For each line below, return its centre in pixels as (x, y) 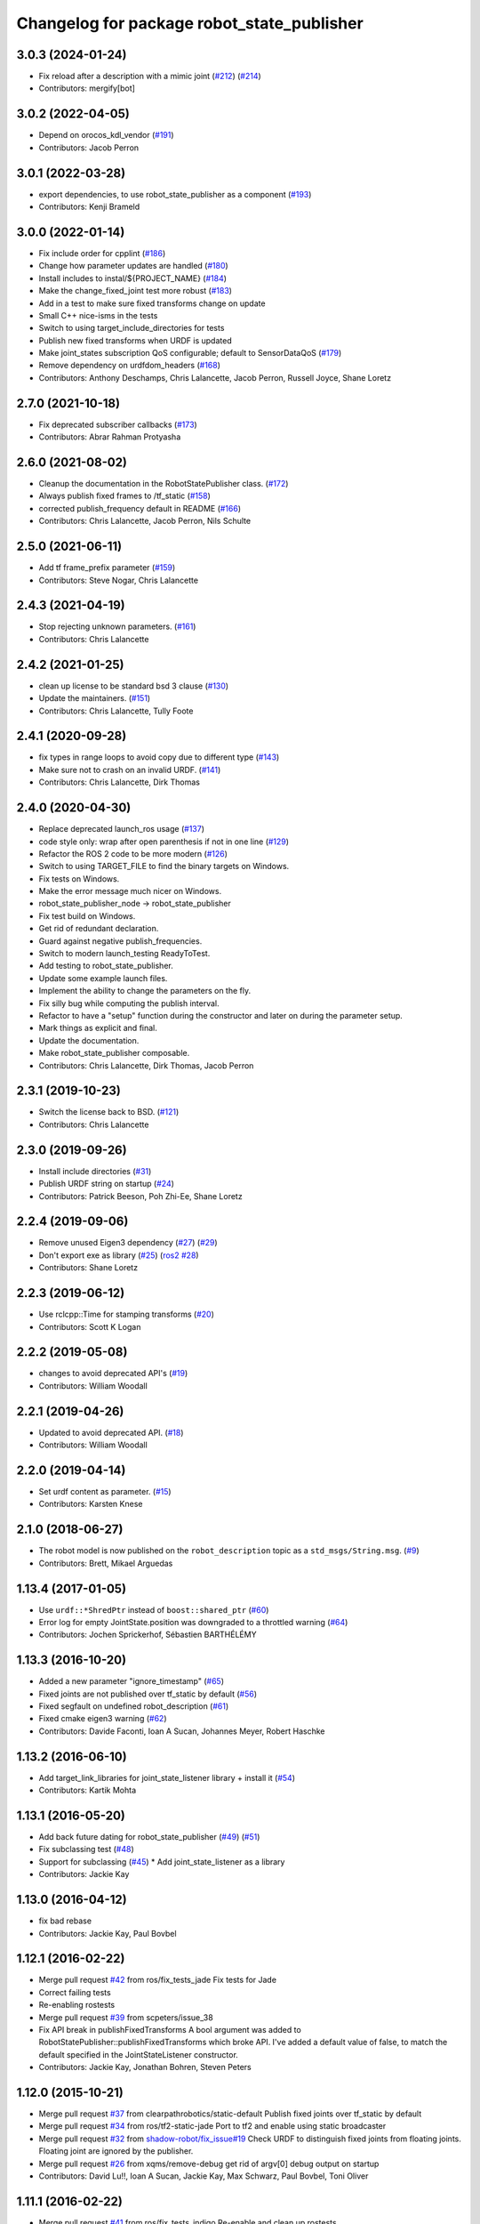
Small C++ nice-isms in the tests (98, 315)
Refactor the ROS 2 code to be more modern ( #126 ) (133, 853)
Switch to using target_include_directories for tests (132, 328)
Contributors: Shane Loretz (88, 1268)
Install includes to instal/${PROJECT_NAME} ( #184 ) (132, 278)
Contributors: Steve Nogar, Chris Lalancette (119, 580)
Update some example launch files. (103, 978)
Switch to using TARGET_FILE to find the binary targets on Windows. (164, 866)
